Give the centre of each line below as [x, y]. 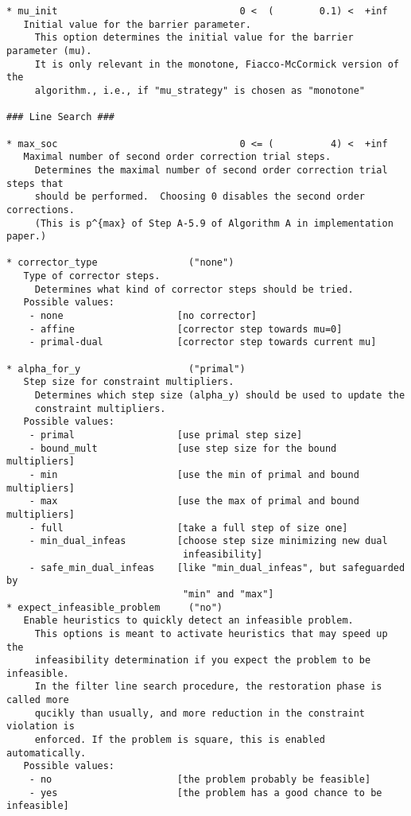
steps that [35, 183]
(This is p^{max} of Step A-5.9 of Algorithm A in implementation [214, 223]
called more [38, 700]
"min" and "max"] [228, 594]
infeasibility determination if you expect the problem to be [203, 661]
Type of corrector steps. [92, 276]
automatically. [47, 753]
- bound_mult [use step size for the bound [183, 448]
